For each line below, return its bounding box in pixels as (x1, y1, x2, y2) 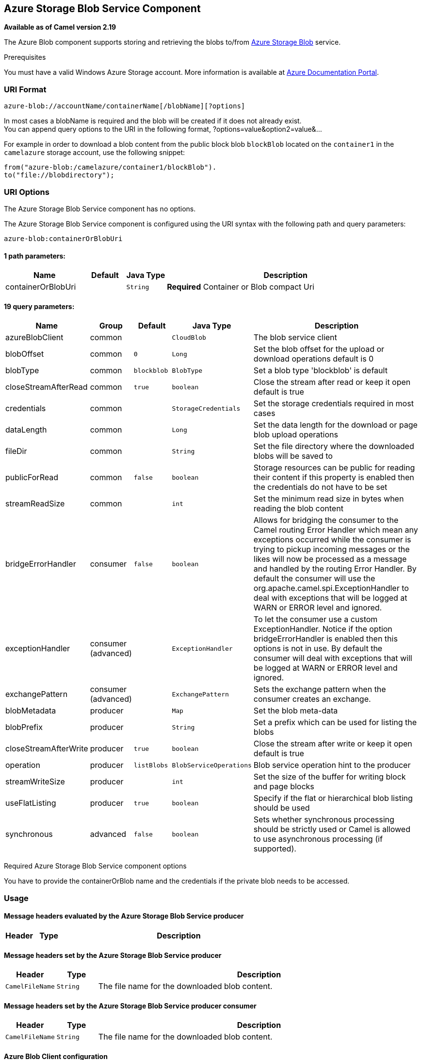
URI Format (4, 84, 47, 94)
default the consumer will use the (253, 573, 375, 584)
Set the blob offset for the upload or (253, 344, 385, 354)
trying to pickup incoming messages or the (253, 544, 410, 555)
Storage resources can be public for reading (253, 463, 415, 473)
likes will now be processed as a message (253, 554, 407, 564)
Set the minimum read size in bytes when (253, 494, 404, 504)
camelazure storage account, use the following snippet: (4, 148, 185, 157)
